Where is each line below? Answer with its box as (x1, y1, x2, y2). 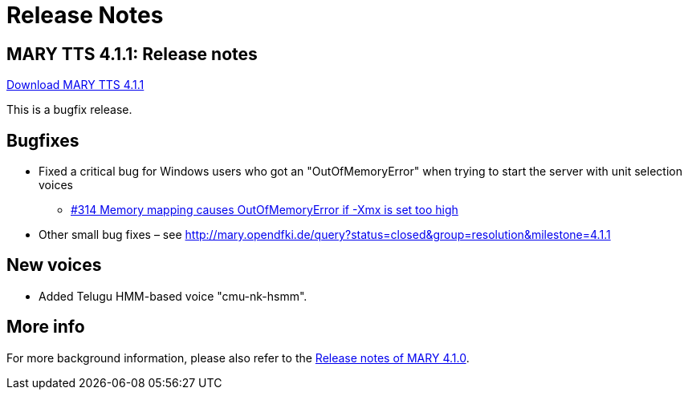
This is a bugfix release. (6, 103, 132, 117)
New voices (6, 255, 102, 276)
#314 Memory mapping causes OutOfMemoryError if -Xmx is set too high (71, 203, 458, 217)
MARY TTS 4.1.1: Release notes (6, 43, 258, 64)
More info (6, 317, 85, 337)
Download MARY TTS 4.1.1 (6, 78, 145, 92)
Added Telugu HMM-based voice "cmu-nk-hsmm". (39, 289, 307, 303)
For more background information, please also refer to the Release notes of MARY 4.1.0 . (6, 350, 470, 365)
